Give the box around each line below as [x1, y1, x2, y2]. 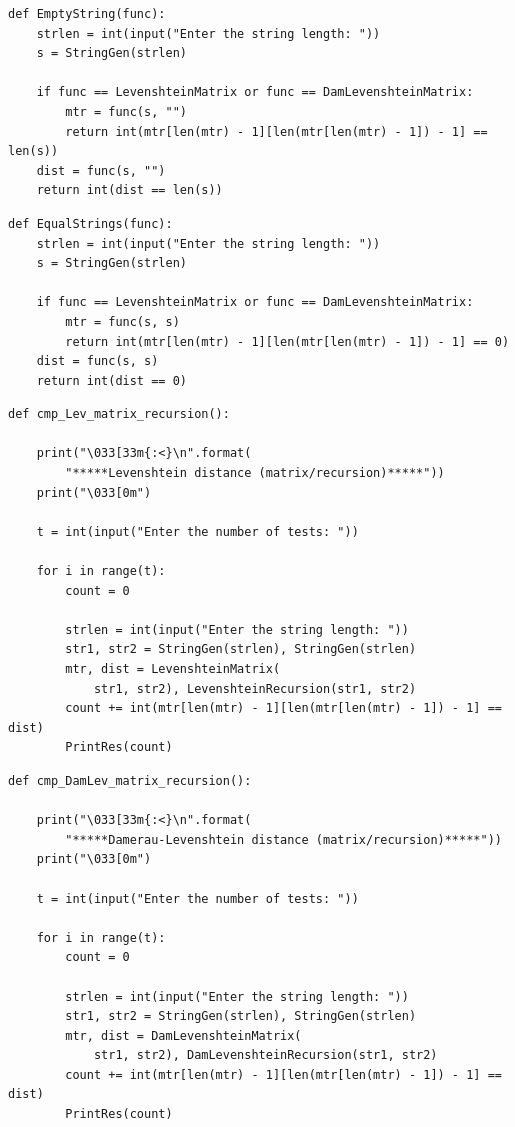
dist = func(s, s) [36, 354, 159, 369]
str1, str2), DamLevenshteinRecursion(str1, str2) [93, 1048, 438, 1063]
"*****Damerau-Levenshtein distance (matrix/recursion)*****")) [65, 832, 502, 847]
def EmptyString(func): [8, 7, 166, 21]
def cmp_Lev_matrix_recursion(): [8, 407, 230, 422]
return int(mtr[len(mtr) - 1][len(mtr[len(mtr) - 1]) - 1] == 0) [65, 334, 510, 349]
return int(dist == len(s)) [36, 183, 223, 198]
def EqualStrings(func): [8, 216, 173, 231]
